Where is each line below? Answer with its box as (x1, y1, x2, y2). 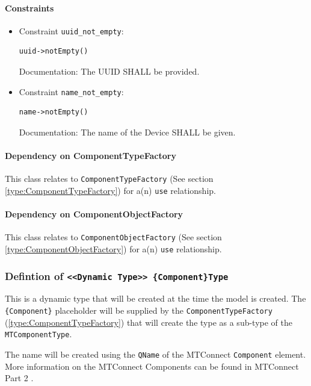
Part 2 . (5, 372, 34, 384)
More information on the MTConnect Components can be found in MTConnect (5, 360, 299, 372)
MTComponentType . (5, 328, 72, 340)
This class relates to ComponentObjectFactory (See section (5, 231, 222, 243)
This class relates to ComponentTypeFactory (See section (5, 172, 214, 185)
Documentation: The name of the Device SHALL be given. (19, 125, 236, 138)
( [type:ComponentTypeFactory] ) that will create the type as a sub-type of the (5, 316, 293, 328)
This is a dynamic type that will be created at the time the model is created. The (5, 292, 306, 305)
